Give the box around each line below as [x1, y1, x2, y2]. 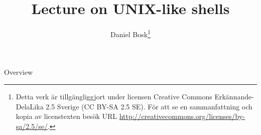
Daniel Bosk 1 [110, 28, 151, 39]
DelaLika [16, 101, 44, 111]
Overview [4, 67, 33, 77]
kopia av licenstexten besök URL [16, 111, 117, 121]
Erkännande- [214, 91, 254, 101]
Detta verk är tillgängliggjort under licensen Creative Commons [16, 91, 212, 101]
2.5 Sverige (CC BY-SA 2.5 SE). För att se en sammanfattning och [46, 101, 252, 111]
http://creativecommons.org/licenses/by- [119, 111, 245, 121]
